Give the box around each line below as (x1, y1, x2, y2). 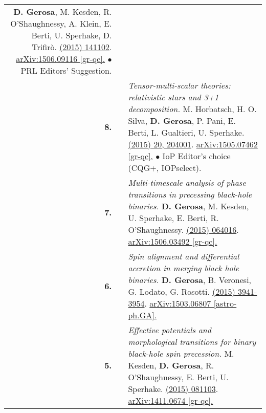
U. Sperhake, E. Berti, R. (128, 212, 219, 224)
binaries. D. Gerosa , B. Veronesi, (128, 274, 252, 286)
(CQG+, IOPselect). (128, 162, 202, 173)
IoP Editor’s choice (162, 150, 231, 162)
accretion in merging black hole (128, 262, 239, 274)
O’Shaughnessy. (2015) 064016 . (128, 224, 239, 235)
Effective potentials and (128, 324, 211, 336)
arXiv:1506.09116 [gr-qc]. (16, 53, 105, 64)
